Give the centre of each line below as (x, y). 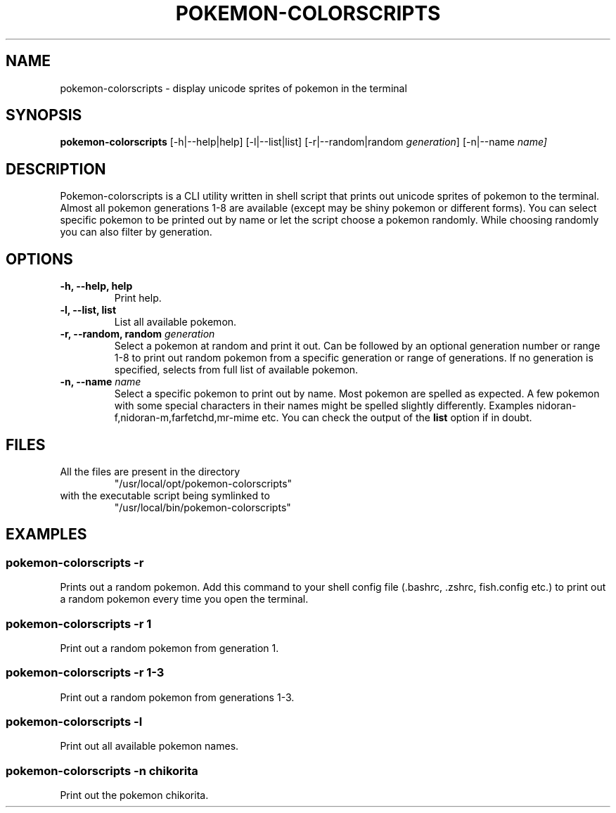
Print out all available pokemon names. (149, 746)
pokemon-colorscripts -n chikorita (102, 770)
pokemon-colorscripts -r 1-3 (85, 673)
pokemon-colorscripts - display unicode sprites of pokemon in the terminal (233, 88)
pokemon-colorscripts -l (74, 722)
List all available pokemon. (175, 322)
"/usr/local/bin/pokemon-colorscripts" (203, 507)
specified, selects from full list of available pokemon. (236, 370)
